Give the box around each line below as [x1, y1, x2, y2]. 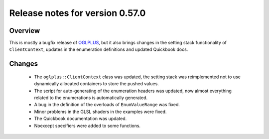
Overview [9, 26, 40, 35]
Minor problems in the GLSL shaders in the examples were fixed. [34, 109, 167, 115]
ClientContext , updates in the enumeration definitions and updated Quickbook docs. [9, 46, 188, 52]
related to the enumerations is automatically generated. [34, 95, 148, 101]
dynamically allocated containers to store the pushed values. [34, 81, 159, 87]
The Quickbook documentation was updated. [34, 116, 127, 122]
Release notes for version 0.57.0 [9, 7, 146, 18]
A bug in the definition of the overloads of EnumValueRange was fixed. [34, 102, 180, 108]
